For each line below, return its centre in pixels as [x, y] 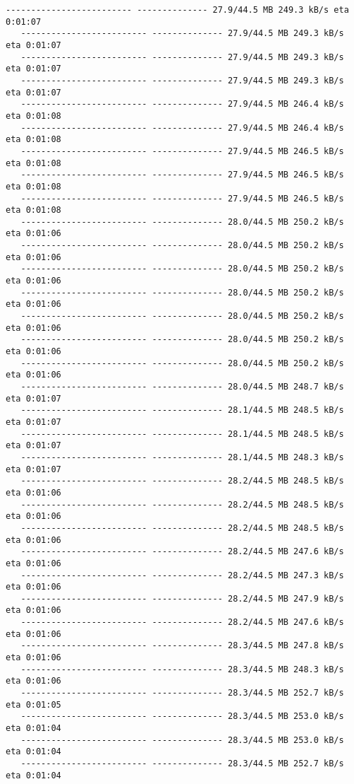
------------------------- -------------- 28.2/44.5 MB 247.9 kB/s [182, 598]
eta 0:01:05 [33, 704]
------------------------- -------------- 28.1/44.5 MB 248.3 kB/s [182, 457]
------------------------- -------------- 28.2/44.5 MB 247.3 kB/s [182, 575]
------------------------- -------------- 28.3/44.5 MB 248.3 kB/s [182, 669]
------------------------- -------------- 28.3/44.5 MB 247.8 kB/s [182, 646]
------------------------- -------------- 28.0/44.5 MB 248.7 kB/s [182, 387]
